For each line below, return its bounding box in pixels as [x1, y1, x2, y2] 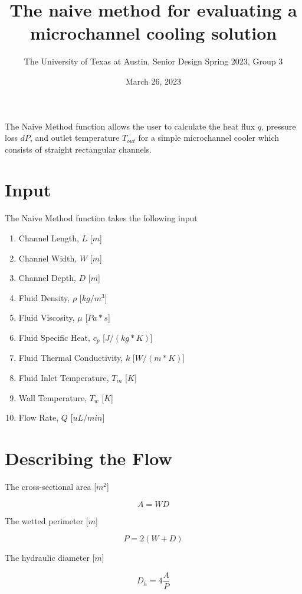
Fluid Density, [18, 291, 70, 304]
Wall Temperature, [18, 391, 87, 403]
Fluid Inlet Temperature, [18, 372, 109, 384]
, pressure [261, 120, 296, 132]
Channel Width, [18, 251, 77, 264]
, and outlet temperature [29, 131, 120, 144]
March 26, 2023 [125, 75, 182, 87]
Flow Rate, [18, 411, 59, 424]
